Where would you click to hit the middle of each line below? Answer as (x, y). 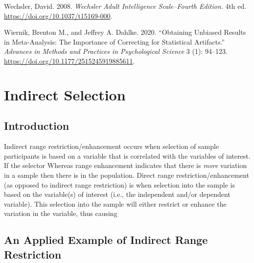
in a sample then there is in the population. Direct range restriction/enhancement (127, 175)
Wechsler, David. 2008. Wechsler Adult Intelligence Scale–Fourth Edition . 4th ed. (125, 6)
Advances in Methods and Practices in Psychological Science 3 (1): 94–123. (116, 51)
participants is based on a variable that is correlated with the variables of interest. (127, 155)
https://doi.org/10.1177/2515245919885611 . (69, 60)
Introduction (37, 126)
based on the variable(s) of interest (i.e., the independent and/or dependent (117, 194)
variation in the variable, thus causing (61, 213)
